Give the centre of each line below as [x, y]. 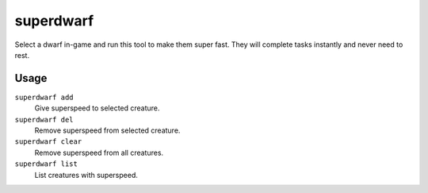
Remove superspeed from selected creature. [107, 130]
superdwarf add [44, 97]
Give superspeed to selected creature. [97, 108]
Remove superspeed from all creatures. [99, 152]
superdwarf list [46, 164]
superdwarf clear [48, 142]
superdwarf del [44, 120]
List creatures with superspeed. [86, 175]
